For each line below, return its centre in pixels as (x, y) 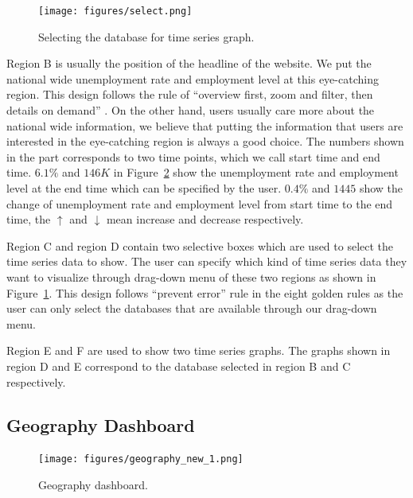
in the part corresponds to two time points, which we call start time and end (193, 156)
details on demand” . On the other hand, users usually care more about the (191, 110)
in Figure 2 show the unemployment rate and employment (256, 172)
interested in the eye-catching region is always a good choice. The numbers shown (205, 141)
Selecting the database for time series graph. (146, 36)
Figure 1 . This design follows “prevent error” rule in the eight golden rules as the (205, 292)
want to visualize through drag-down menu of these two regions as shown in (191, 276)
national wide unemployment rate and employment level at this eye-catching (193, 78)
